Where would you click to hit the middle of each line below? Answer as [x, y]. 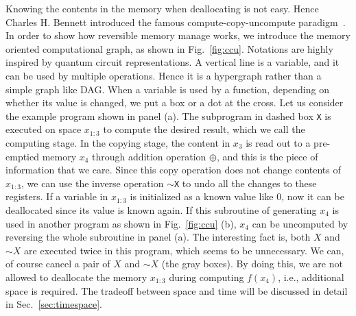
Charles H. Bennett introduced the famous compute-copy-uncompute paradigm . [176, 22]
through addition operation [149, 156]
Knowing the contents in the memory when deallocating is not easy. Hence [162, 8]
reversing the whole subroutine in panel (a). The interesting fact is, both [158, 237]
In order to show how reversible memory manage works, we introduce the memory [178, 35]
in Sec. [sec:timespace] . [54, 304]
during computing [206, 277]
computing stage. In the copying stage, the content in [118, 143]
